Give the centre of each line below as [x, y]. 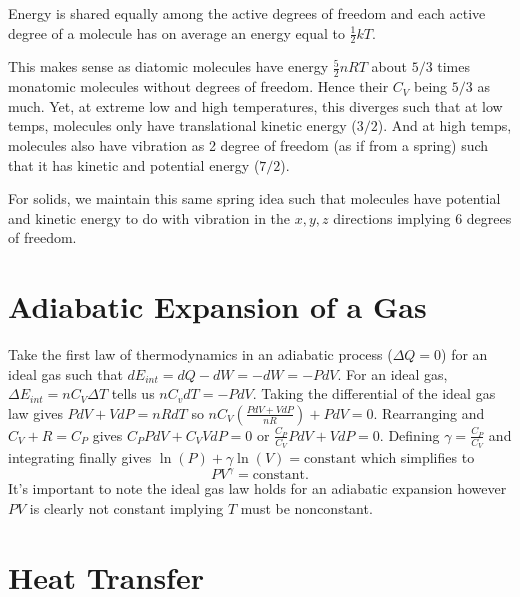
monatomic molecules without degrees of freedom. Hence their [198, 86]
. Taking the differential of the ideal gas [374, 393]
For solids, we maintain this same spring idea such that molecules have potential [254, 198]
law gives [35, 412]
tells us [133, 393]
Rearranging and [433, 412]
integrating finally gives [80, 457]
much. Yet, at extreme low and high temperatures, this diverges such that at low [255, 105]
